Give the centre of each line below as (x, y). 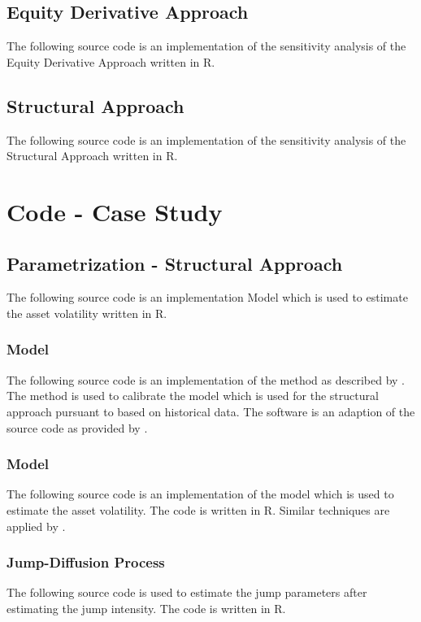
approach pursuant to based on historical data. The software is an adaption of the (211, 411)
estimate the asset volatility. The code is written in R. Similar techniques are (198, 509)
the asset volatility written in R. (87, 313)
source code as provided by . (77, 427)
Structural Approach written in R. (92, 156)
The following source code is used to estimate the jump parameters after (187, 592)
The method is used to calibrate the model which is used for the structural (193, 396)
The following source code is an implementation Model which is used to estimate (207, 297)
